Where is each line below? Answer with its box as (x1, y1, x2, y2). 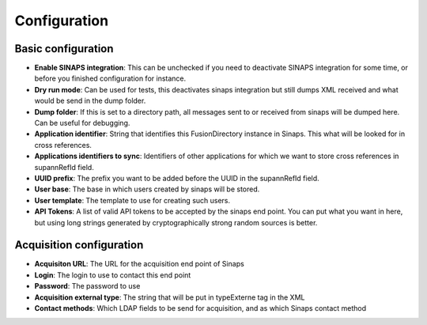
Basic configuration (14, 42, 114, 55)
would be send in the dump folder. (34, 96, 146, 106)
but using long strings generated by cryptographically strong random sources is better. (34, 217, 318, 227)
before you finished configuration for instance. (34, 74, 187, 83)
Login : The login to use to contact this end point (34, 270, 191, 280)
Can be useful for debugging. (34, 119, 130, 128)
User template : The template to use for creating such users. (34, 195, 231, 205)
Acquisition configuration (14, 238, 144, 252)
